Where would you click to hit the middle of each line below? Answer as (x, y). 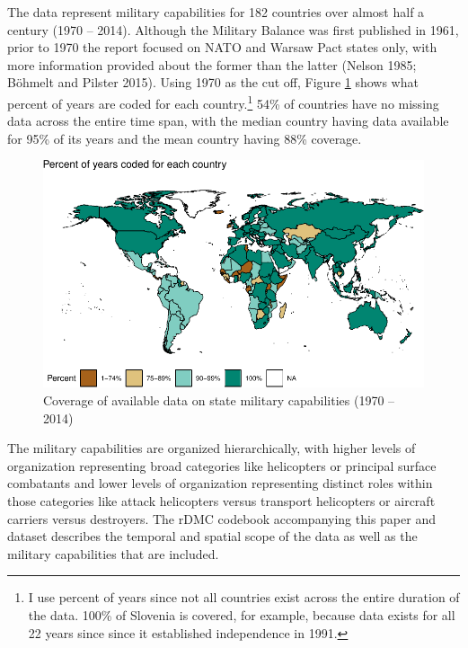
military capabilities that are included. (113, 553)
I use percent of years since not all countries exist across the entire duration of (244, 597)
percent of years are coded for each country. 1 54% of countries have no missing (223, 102)
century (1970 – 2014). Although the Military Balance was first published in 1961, (233, 29)
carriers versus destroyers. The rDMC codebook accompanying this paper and (221, 518)
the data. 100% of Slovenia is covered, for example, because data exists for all (242, 614)
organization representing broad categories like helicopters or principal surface (222, 465)
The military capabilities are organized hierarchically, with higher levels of (212, 448)
